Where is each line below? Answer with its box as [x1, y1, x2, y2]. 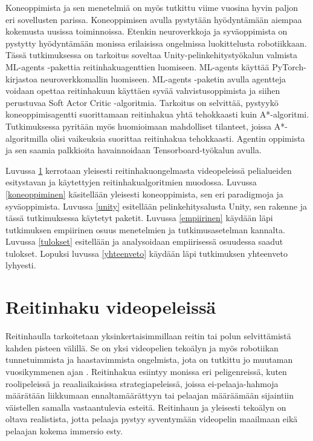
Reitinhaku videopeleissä [5, 294, 216, 319]
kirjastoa [5, 72, 38, 85]
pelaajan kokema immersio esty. [5, 424, 123, 437]
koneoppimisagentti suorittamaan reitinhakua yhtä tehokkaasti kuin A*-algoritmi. [5, 108, 309, 121]
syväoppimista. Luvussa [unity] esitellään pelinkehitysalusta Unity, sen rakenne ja [5, 199, 308, 212]
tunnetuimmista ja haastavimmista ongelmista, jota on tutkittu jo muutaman [5, 353, 293, 366]
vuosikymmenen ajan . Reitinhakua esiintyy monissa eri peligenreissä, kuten [5, 365, 287, 377]
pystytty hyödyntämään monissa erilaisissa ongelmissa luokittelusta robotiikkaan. [5, 36, 307, 49]
